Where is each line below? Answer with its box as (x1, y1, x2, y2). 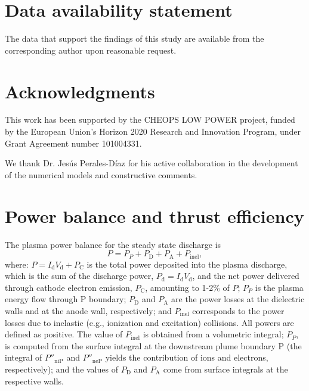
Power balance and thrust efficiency (5, 203, 304, 228)
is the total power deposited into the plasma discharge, (86, 257, 288, 270)
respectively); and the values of (5, 362, 118, 375)
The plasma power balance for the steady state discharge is (5, 238, 221, 250)
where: (5, 257, 29, 270)
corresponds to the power (192, 304, 285, 316)
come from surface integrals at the (163, 362, 288, 375)
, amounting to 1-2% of (145, 281, 230, 293)
